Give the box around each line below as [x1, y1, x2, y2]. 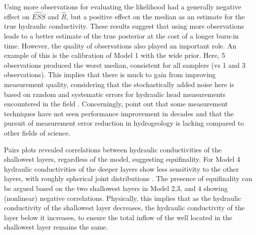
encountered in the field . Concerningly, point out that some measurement [4, 98, 228, 109]
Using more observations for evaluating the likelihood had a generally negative [4, 1, 241, 11]
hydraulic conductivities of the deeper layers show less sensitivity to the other [4, 163, 239, 174]
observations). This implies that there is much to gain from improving [4, 69, 216, 80]
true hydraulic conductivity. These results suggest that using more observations [4, 21, 244, 31]
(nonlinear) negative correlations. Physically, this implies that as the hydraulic [4, 192, 241, 203]
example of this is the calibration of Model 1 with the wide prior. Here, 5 [4, 50, 225, 60]
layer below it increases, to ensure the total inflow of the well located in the [4, 212, 232, 222]
